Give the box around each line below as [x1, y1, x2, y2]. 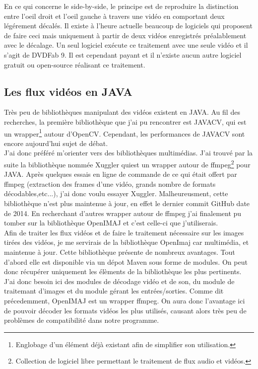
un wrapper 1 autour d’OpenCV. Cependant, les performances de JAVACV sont [4, 127, 245, 139]
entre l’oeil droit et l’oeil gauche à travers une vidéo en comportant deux [4, 10, 225, 21]
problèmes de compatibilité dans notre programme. [4, 315, 159, 325]
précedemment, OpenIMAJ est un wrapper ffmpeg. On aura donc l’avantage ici [4, 295, 245, 305]
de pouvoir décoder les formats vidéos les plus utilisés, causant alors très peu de [4, 305, 247, 315]
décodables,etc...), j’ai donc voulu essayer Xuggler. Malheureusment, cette [4, 188, 228, 199]
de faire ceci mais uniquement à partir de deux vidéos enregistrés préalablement [4, 30, 247, 40]
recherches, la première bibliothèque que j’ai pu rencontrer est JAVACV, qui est [4, 116, 247, 127]
